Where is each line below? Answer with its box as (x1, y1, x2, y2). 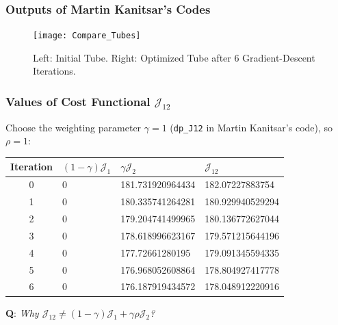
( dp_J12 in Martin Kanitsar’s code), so (170, 120, 333, 134)
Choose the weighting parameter (5, 120, 142, 134)
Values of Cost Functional (5, 92, 151, 109)
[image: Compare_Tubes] (33, 31, 141, 41)
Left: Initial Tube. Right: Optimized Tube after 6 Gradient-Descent (33, 50, 315, 64)
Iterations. (33, 64, 76, 78)
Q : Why (5, 305, 39, 320)
